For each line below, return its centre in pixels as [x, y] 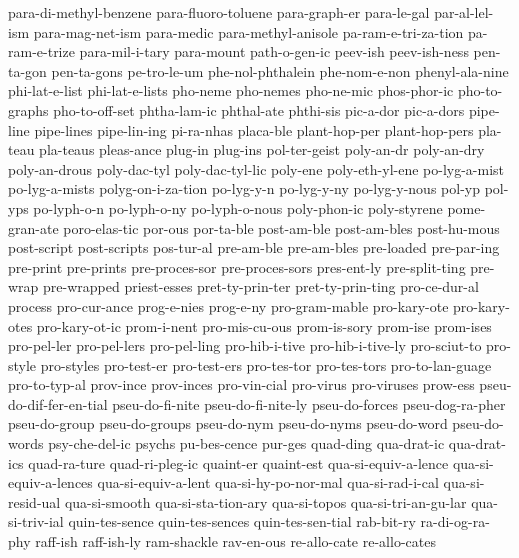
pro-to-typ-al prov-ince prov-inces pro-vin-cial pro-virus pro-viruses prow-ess [241, 384]
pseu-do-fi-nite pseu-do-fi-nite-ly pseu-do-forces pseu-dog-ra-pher [309, 403]
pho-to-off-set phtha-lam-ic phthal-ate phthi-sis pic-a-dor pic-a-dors [259, 109]
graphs [28, 109]
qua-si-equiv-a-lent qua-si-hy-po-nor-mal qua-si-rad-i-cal [268, 482]
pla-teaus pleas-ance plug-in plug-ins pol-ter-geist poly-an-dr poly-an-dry [262, 149]
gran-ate [33, 227]
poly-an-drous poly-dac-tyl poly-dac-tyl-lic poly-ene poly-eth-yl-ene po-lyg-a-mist [256, 168]
